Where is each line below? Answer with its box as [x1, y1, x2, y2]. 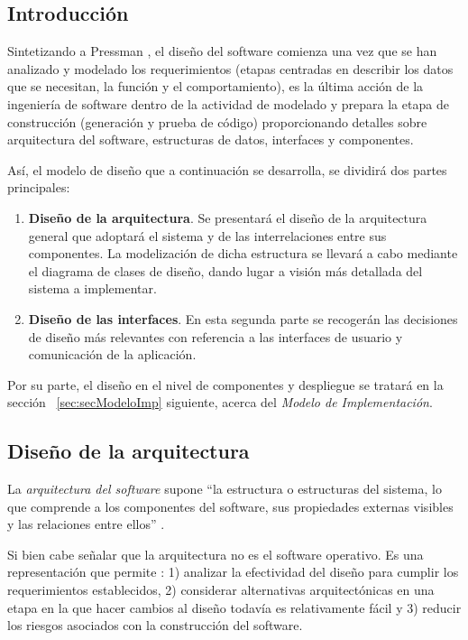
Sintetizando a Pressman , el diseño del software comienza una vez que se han [7, 42, 437, 60]
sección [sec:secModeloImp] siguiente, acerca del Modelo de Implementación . [7, 393, 433, 412]
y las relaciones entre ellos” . [7, 515, 165, 533]
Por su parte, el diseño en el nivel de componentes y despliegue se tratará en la [7, 375, 444, 394]
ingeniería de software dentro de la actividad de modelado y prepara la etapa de [7, 94, 449, 113]
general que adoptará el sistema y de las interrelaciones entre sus [28, 226, 387, 245]
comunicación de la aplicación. [28, 345, 197, 364]
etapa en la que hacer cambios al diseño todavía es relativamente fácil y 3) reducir [7, 598, 462, 617]
